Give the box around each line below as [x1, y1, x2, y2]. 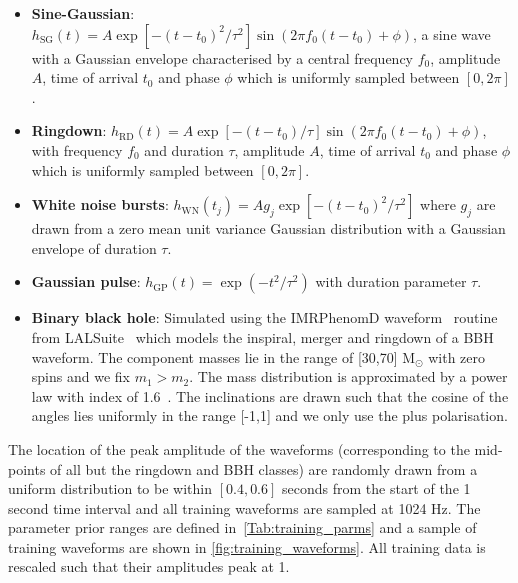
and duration [144, 139, 224, 160]
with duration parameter [315, 271, 467, 292]
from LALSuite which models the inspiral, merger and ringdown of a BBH [31, 326, 494, 347]
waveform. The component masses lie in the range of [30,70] [31, 346, 398, 367]
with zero [428, 346, 486, 367]
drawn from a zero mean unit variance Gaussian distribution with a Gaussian [31, 218, 506, 239]
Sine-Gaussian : [31, 3, 135, 23]
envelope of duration [31, 237, 157, 258]
